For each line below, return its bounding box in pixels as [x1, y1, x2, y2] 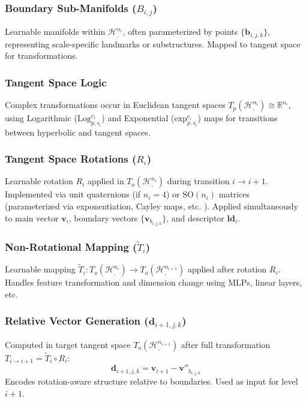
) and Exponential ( [101, 112, 175, 124]
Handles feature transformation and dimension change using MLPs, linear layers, [5, 276, 302, 289]
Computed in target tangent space [5, 338, 131, 350]
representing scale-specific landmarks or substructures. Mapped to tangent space [5, 37, 301, 50]
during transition [167, 175, 230, 187]
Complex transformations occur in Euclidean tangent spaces [5, 98, 226, 111]
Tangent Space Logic [5, 74, 107, 89]
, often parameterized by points [122, 25, 238, 38]
